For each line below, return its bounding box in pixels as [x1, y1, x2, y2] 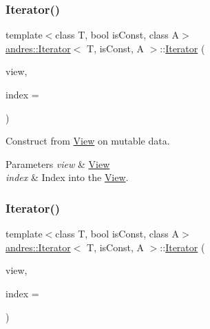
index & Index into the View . [6, 170, 129, 184]
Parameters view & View [6, 156, 110, 171]
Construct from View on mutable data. [6, 134, 170, 148]
